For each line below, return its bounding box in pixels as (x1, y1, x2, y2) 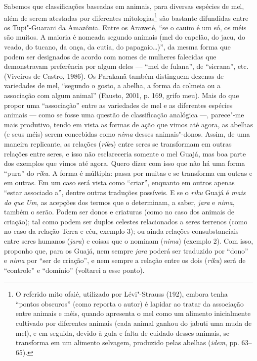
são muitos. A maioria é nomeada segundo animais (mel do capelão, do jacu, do (4, 32, 245, 42)
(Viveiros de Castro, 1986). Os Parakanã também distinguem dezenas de (4, 70, 224, 81)
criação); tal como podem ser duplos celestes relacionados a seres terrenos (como (4, 216, 248, 226)
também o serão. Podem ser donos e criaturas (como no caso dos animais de (4, 206, 234, 217)
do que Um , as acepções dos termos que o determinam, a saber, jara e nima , (4, 197, 235, 207)
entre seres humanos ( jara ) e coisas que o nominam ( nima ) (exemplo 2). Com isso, (4, 235, 253, 246)
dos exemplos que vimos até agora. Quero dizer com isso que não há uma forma (4, 158, 245, 168)
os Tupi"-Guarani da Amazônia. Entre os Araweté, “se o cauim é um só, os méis (4, 22, 247, 32)
